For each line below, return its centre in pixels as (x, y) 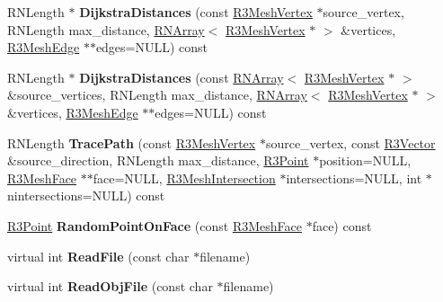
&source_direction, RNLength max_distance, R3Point (158, 160)
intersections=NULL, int (354, 178)
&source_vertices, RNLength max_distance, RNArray (157, 95)
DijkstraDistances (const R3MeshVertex (196, 12)
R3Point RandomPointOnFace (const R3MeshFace (155, 225)
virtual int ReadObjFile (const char (110, 286)
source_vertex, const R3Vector (350, 142)
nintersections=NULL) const (86, 195)
